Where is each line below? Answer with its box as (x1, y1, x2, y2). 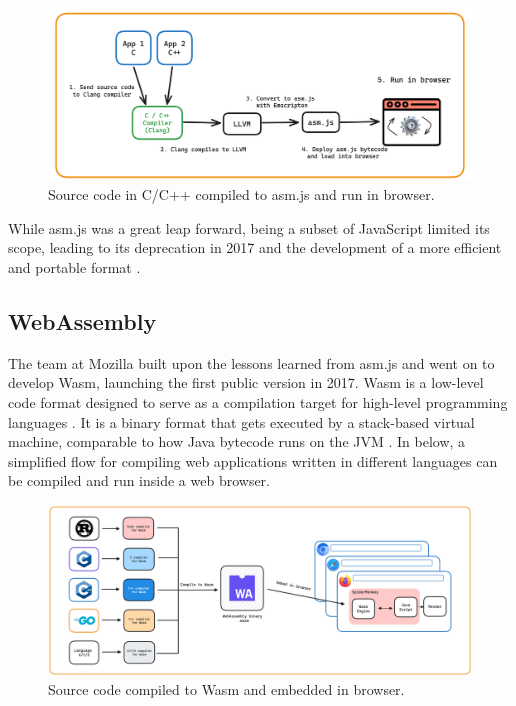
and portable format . (8, 257, 141, 278)
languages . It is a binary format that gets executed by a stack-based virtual (8, 411, 475, 432)
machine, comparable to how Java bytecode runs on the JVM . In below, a (8, 431, 466, 452)
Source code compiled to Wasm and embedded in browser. (48, 679, 405, 700)
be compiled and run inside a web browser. (8, 470, 270, 491)
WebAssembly (8, 306, 157, 337)
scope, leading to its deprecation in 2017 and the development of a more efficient (8, 237, 502, 258)
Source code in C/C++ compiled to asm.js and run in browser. (48, 184, 435, 205)
